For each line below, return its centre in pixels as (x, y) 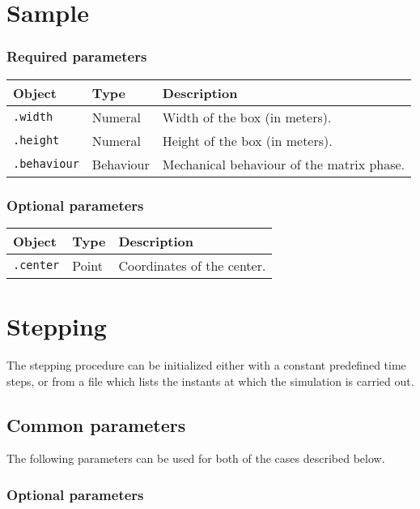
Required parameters (77, 56)
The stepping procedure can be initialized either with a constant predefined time (206, 364)
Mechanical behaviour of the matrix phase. (284, 164)
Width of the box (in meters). (247, 117)
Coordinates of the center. (192, 265)
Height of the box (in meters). (247, 140)
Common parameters (96, 424)
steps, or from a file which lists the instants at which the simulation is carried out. (210, 381)
